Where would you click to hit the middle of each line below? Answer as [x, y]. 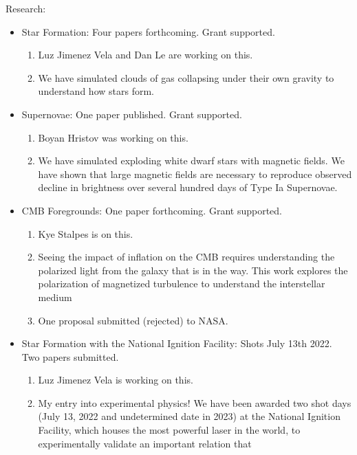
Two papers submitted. [70, 356]
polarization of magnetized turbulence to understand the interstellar [182, 284]
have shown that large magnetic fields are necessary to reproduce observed [195, 174]
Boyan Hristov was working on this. [113, 137]
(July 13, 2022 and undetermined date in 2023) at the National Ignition [189, 416]
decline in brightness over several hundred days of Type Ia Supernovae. [188, 187]
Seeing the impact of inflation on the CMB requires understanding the [186, 257]
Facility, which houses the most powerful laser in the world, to [169, 430]
